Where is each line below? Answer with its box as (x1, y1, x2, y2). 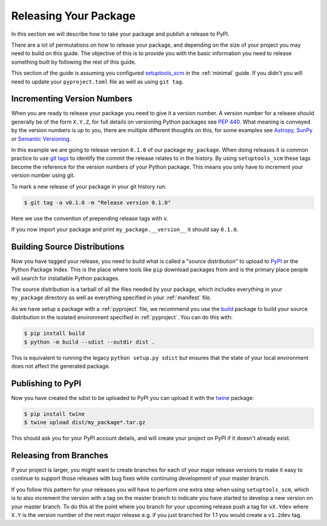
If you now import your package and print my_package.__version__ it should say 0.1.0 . (11, 225, 239, 233)
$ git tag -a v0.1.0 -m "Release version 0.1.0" (24, 199, 171, 206)
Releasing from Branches (11, 450, 108, 461)
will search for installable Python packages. (11, 275, 120, 282)
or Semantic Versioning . (11, 135, 71, 142)
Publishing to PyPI (11, 378, 82, 388)
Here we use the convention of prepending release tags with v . (11, 215, 169, 222)
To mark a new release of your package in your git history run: (11, 182, 167, 190)
